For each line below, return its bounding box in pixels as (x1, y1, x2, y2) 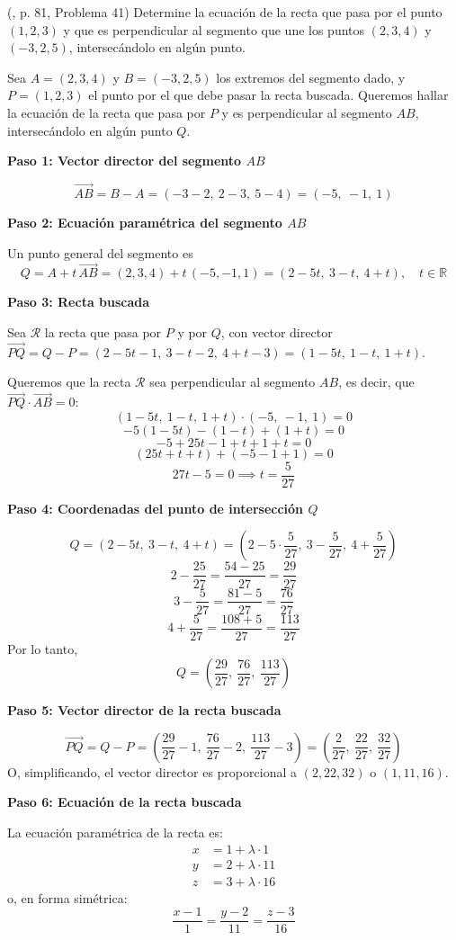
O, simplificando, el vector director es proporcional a (7, 762, 297, 781)
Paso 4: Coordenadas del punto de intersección (7, 498, 304, 517)
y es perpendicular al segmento (221, 103, 392, 121)
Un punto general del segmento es (7, 243, 193, 262)
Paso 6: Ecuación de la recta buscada (7, 792, 242, 811)
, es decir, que (338, 372, 415, 391)
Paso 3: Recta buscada (7, 292, 150, 311)
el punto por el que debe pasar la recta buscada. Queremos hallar (88, 85, 449, 104)
